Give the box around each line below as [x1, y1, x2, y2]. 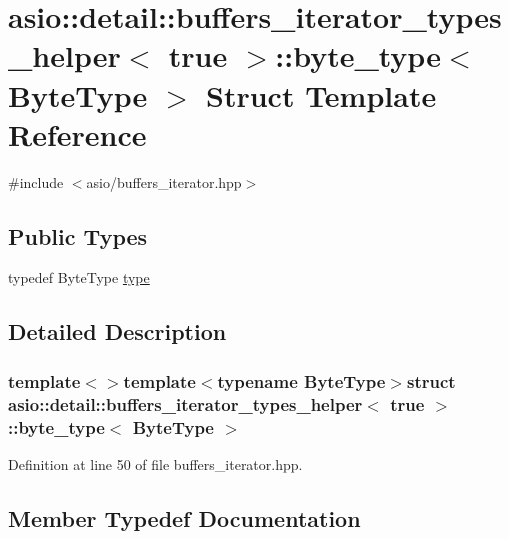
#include [8, 171, 64, 192]
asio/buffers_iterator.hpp [86, 171, 242, 192]
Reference [8, 113, 147, 154]
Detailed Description [8, 316, 227, 347]
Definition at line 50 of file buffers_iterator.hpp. [8, 453, 303, 474]
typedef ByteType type [8, 267, 150, 288]
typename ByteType [217, 368, 386, 393]
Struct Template [206, 74, 437, 115]
